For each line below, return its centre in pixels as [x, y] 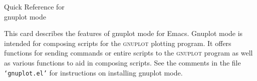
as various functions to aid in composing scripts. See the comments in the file [122, 62]
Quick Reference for [34, 6]
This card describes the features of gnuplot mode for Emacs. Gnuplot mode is [123, 33]
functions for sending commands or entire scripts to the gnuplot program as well [128, 53]
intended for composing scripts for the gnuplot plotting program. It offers [118, 43]
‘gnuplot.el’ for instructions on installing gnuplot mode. [93, 72]
